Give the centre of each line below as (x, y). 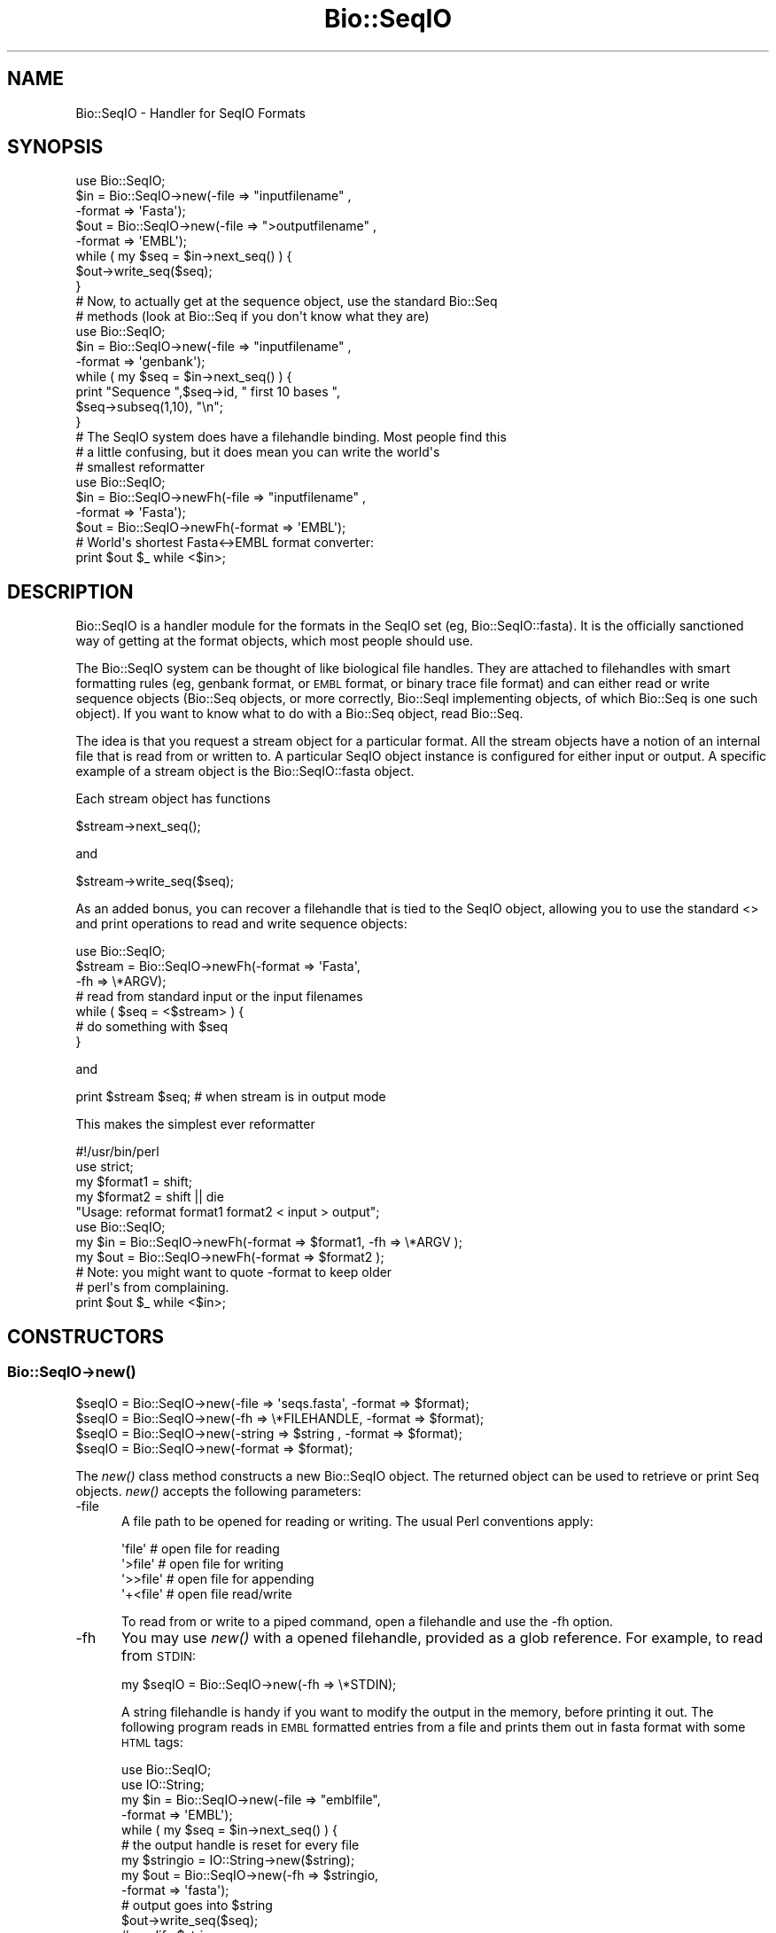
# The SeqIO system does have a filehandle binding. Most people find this (291, 437)
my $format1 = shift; (134, 1182)
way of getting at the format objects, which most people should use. (275, 641)
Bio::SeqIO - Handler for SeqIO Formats (190, 113)
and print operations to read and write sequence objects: (241, 924)
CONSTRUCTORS (86, 1336)
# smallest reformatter (140, 467)
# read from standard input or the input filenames (219, 997)
